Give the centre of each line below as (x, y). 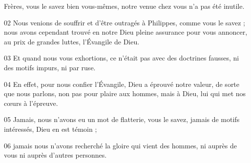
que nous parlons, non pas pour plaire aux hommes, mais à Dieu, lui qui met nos (125, 93)
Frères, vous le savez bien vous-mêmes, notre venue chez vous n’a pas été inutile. (124, 6)
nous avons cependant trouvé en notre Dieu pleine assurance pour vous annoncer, (126, 32)
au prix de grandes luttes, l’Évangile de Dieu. (72, 41)
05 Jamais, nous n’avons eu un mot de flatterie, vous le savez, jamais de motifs (122, 119)
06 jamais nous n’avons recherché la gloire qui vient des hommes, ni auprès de (120, 145)
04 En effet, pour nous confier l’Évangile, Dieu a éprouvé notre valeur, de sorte (122, 84)
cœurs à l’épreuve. (31, 103)
